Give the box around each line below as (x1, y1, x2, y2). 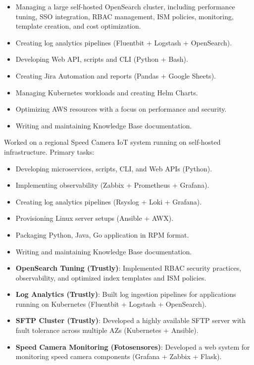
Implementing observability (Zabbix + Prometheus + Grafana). (15, 180, 209, 190)
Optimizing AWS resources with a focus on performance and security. (15, 104, 227, 114)
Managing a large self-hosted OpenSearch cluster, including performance (15, 1, 235, 11)
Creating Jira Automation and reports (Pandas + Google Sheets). (15, 70, 216, 81)
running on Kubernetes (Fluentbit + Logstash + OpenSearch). (15, 298, 207, 309)
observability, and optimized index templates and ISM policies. (15, 272, 206, 283)
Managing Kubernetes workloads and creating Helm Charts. (15, 87, 198, 97)
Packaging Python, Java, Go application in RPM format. (15, 229, 189, 240)
